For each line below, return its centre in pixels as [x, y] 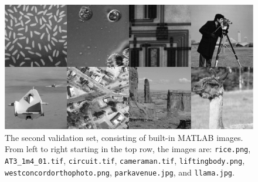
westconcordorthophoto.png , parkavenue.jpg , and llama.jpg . [120, 172]
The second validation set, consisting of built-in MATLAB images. [124, 137]
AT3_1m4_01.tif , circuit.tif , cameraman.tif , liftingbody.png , [125, 160]
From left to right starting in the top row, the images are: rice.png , [128, 149]
